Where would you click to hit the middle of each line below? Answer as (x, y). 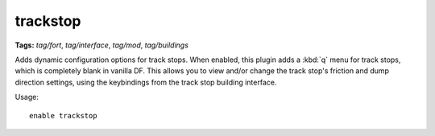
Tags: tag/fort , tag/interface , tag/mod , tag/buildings (102, 45)
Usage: (27, 97)
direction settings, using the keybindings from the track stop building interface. (146, 82)
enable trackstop (63, 115)
